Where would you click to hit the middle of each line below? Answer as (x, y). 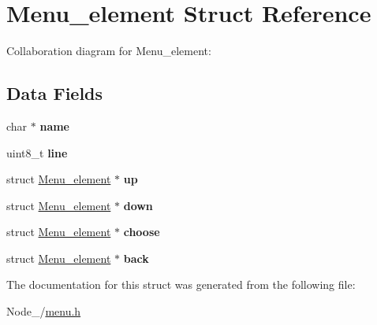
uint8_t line (37, 152)
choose (142, 232)
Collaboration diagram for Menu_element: (109, 51)
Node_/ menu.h (44, 311)
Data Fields (55, 93)
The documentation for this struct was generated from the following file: (181, 284)
